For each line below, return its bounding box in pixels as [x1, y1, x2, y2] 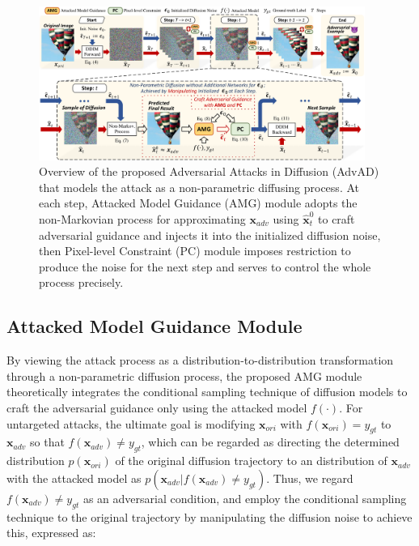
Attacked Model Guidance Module [6, 314, 303, 339]
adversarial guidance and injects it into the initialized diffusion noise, [39, 226, 381, 243]
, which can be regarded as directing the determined [141, 433, 400, 450]
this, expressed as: [6, 524, 96, 541]
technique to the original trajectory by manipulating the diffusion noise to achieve [6, 508, 413, 525]
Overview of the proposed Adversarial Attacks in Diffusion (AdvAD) [39, 163, 379, 180]
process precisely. [39, 274, 124, 291]
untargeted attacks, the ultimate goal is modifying [6, 415, 256, 432]
